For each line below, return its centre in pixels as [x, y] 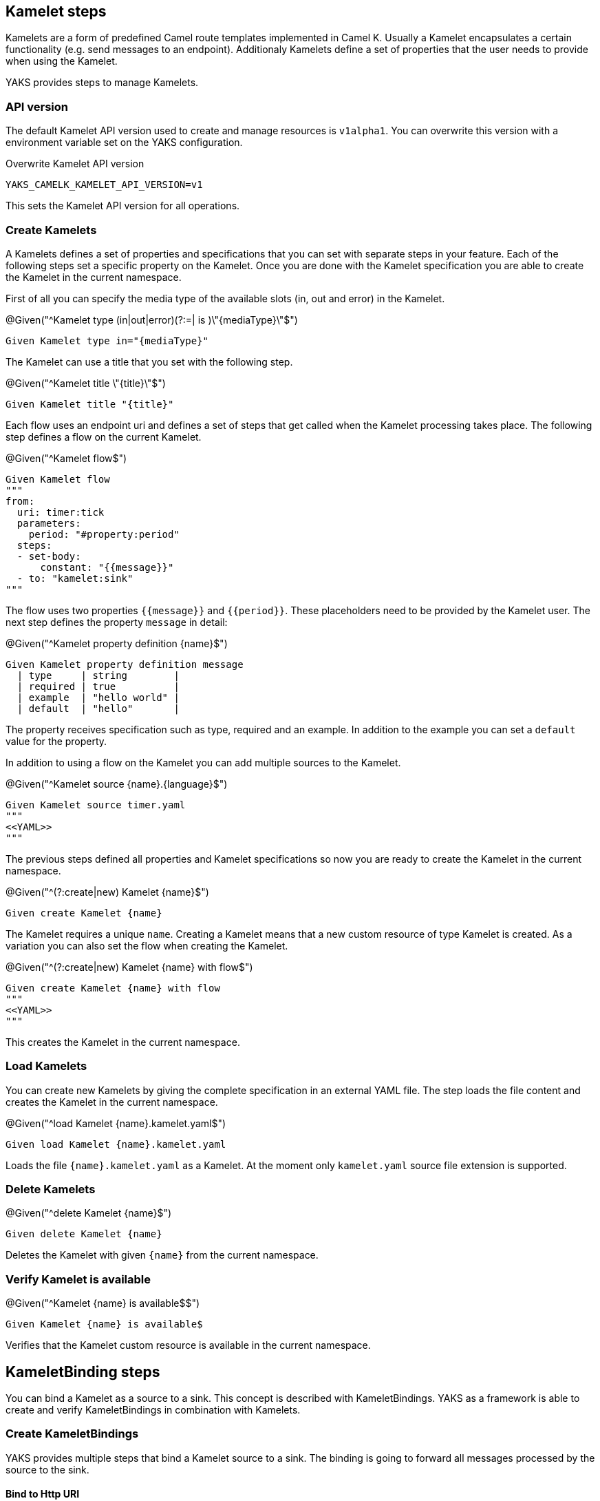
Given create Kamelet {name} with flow [113, 988]
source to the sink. [47, 1469]
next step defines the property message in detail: [117, 622]
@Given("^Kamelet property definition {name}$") [117, 643]
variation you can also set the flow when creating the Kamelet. [147, 945]
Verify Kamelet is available [78, 1279]
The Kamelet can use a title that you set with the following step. [149, 361]
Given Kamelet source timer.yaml [96, 805]
